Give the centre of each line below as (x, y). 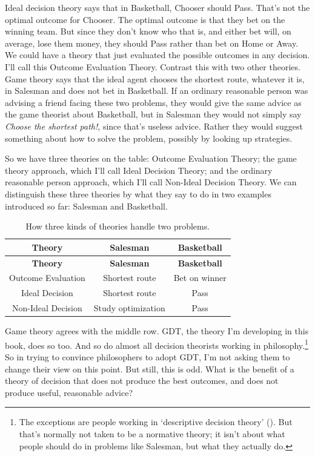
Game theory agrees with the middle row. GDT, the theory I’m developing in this (157, 331)
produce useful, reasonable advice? (69, 392)
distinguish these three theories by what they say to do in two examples (138, 193)
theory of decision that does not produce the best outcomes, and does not (142, 381)
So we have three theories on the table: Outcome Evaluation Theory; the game (151, 158)
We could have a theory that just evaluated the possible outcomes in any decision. (157, 55)
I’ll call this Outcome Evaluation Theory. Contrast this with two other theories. (153, 66)
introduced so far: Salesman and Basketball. (86, 206)
